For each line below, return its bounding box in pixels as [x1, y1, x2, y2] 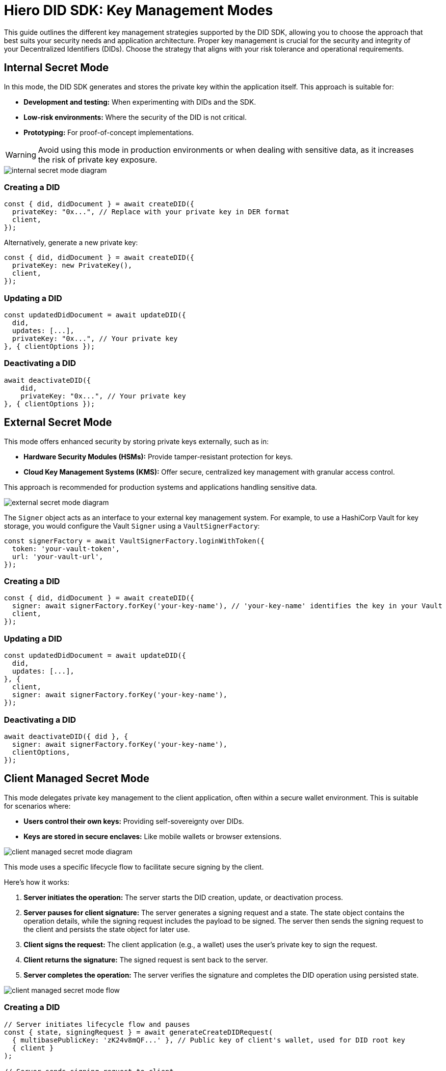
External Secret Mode [4, 416, 112, 429]
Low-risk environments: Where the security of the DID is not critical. [24, 113, 247, 121]
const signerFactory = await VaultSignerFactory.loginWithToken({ [4, 536, 265, 545]
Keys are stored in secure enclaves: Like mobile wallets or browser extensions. [24, 832, 282, 841]
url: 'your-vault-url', [12, 552, 104, 561]
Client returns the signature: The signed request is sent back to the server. [24, 955, 268, 964]
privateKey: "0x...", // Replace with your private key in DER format [12, 208, 289, 216]
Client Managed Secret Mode [4, 772, 150, 785]
